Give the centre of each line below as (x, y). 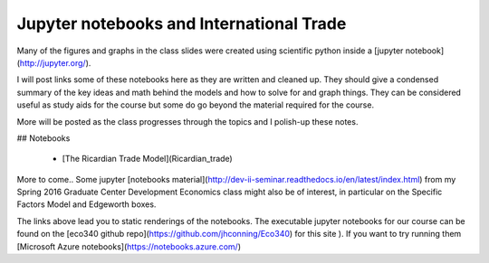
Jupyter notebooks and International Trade (182, 23)
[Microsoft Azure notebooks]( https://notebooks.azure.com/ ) (129, 246)
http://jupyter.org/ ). (55, 62)
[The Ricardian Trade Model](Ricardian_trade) (147, 159)
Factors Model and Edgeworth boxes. (86, 204)
